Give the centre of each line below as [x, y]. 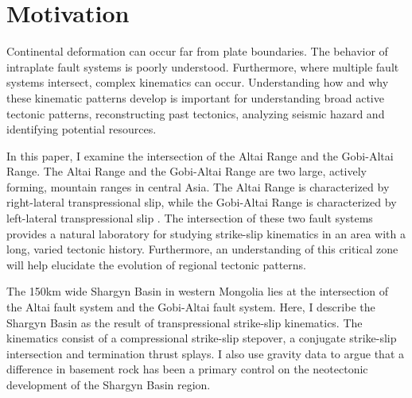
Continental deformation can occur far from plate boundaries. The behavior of [197, 51]
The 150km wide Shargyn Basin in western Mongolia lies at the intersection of [198, 291]
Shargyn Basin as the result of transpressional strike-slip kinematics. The [185, 322]
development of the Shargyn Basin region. [109, 384]
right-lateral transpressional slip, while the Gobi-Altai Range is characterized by [202, 202]
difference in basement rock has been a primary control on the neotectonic [187, 369]
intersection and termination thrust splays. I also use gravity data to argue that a [205, 353]
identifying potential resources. [82, 129]
